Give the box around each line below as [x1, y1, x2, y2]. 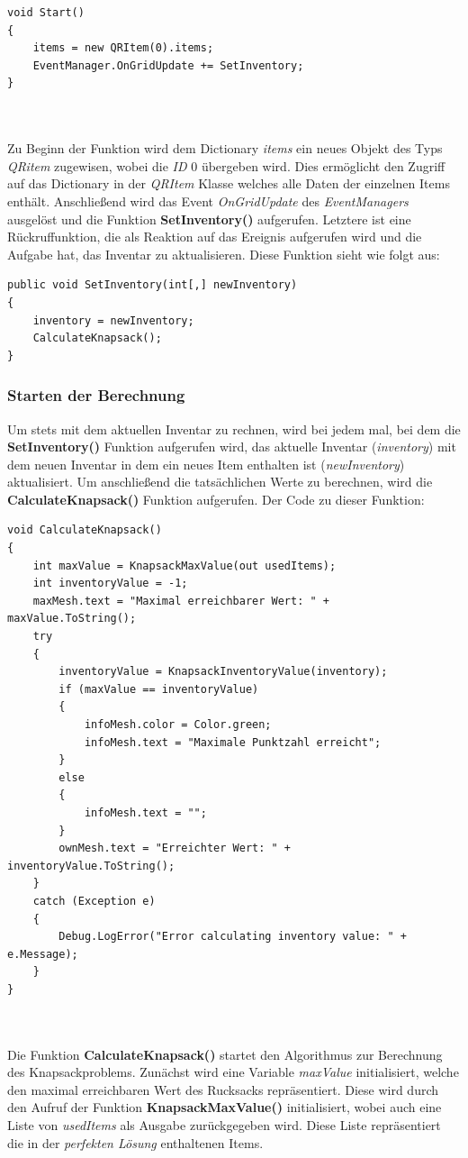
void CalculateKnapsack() [7, 524, 162, 537]
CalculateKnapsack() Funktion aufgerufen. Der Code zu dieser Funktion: [7, 489, 425, 508]
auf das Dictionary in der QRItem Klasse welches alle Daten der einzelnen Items [7, 174, 450, 193]
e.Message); [7, 947, 78, 961]
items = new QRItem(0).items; [32, 41, 214, 55]
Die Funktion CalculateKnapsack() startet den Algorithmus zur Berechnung [7, 1044, 443, 1063]
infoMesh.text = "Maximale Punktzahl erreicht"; [84, 735, 382, 749]
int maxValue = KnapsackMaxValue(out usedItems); [32, 559, 337, 572]
